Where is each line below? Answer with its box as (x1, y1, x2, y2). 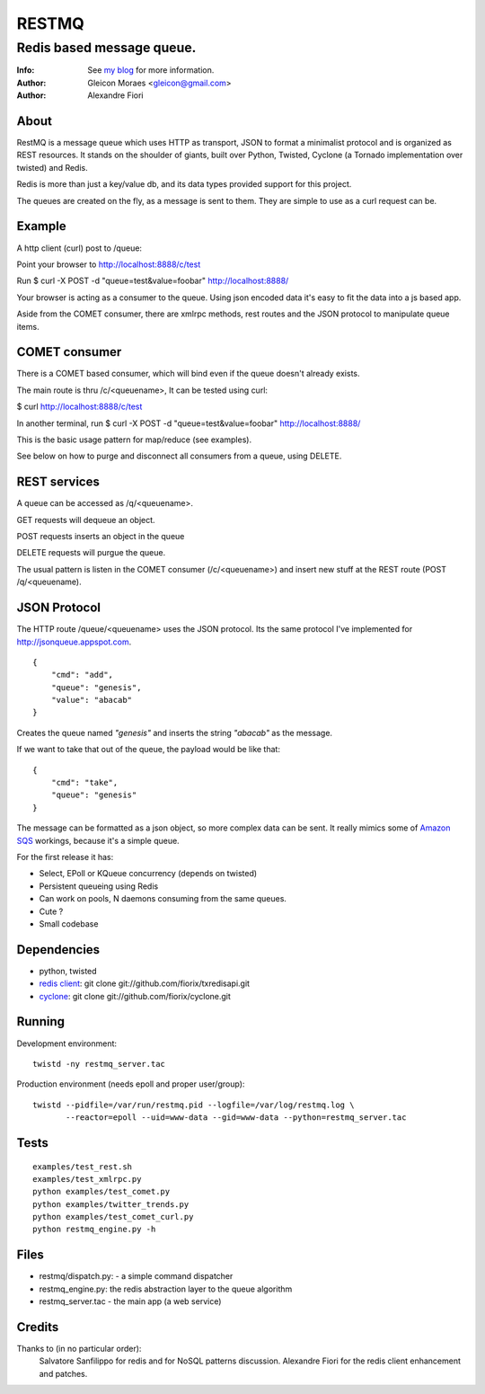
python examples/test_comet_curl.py (32, 1212, 194, 1222)
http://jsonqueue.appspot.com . (16, 636, 132, 647)
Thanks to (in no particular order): (16, 1344, 142, 1354)
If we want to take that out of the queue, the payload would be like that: (16, 744, 280, 755)
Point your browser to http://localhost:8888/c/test (16, 259, 201, 270)
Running (16, 1014, 66, 1029)
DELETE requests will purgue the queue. (16, 547, 166, 558)
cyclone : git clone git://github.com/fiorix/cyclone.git (39, 990, 231, 1001)
